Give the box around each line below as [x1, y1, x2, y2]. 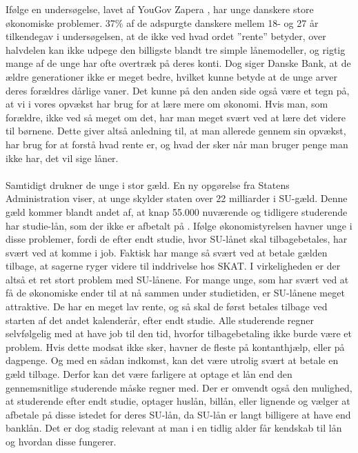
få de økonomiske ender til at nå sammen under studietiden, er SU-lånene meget [6, 285, 345, 300]
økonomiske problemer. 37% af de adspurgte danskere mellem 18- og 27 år [6, 15, 319, 30]
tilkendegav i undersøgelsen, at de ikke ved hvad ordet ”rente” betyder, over [6, 29, 326, 43]
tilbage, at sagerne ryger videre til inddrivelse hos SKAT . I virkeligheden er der [6, 259, 341, 273]
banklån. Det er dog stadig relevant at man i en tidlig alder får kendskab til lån [6, 421, 342, 435]
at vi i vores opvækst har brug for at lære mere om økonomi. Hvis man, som [6, 97, 328, 111]
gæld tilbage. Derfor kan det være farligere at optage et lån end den [6, 367, 292, 381]
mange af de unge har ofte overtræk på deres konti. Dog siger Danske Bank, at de [6, 56, 351, 70]
